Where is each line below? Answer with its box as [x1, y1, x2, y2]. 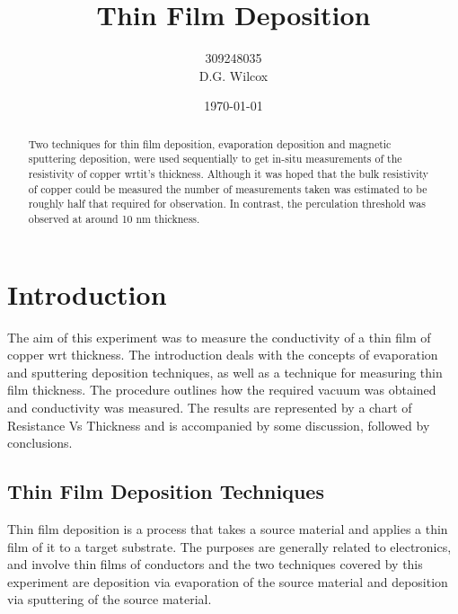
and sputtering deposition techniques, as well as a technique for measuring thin [7, 362, 443, 381]
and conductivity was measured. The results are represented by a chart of [7, 397, 412, 416]
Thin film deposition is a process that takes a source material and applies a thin [7, 519, 448, 538]
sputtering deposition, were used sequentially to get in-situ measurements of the [28, 151, 402, 166]
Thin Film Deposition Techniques [7, 477, 324, 505]
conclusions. [7, 433, 73, 452]
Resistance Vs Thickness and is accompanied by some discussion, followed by [7, 415, 430, 434]
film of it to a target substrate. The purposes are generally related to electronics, [7, 537, 452, 556]
